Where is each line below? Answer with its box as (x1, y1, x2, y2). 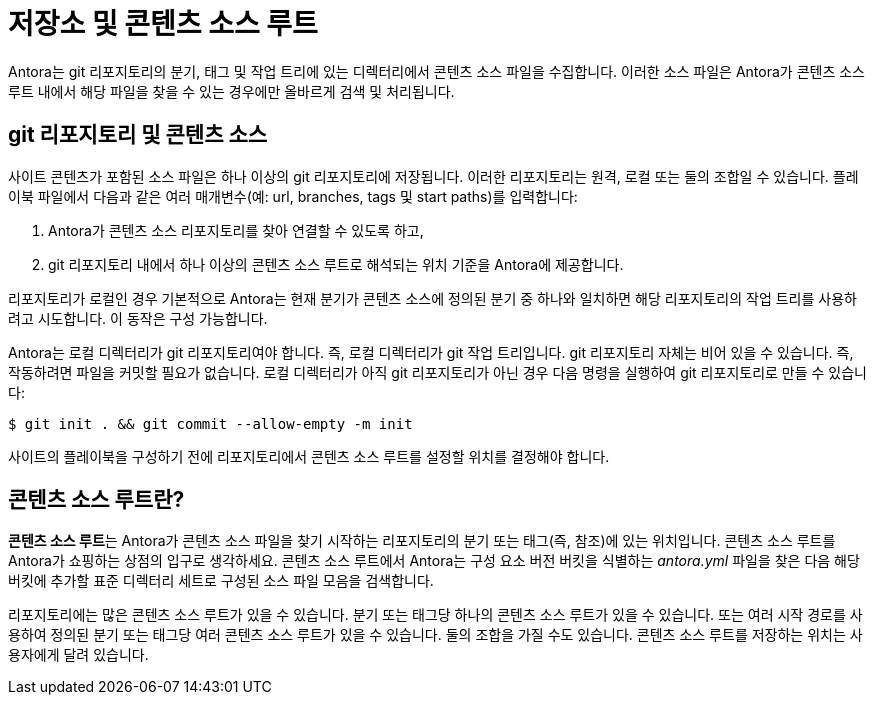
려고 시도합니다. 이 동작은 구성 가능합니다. (8, 309, 268, 327)
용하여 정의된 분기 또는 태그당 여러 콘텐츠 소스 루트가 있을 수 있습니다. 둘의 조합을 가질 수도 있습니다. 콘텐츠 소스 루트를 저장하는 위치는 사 (8, 626, 863, 644)
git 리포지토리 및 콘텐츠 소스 (8, 122, 268, 148)
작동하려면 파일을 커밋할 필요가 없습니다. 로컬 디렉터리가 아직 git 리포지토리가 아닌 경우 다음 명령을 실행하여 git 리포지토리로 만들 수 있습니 (8, 363, 867, 381)
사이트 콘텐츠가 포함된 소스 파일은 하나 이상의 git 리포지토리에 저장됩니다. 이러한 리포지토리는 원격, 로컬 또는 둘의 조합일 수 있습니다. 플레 (8, 167, 859, 185)
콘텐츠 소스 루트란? (8, 487, 185, 513)
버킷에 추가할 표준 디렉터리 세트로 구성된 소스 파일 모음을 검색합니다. (8, 572, 434, 590)
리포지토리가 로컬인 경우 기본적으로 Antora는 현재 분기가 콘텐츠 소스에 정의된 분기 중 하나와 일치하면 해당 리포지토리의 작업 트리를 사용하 (8, 289, 857, 307)
